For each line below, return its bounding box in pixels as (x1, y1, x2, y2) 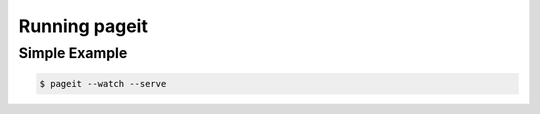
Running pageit (18, 15, 149, 37)
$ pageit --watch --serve (39, 78, 167, 89)
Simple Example (18, 44, 128, 62)
